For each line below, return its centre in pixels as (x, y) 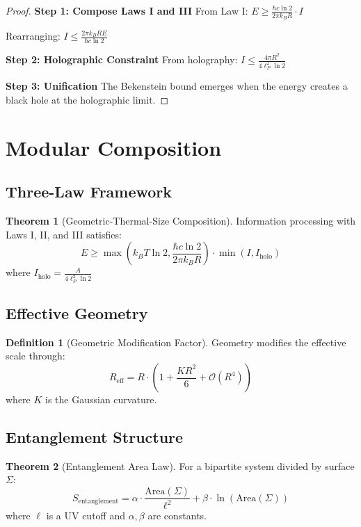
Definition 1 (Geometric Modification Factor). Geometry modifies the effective (176, 342)
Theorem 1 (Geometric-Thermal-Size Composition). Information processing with (181, 221)
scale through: (35, 356)
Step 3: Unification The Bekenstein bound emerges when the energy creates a (177, 86)
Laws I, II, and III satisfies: (64, 234)
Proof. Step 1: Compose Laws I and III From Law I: (127, 10)
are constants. (177, 516)
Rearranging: (33, 36)
